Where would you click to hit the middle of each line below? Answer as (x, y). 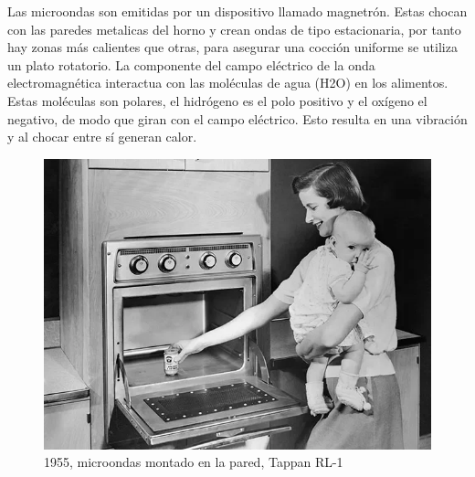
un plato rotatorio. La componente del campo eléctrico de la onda (191, 64)
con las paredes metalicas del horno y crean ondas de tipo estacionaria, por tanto (234, 29)
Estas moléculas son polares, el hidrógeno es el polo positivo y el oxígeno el (217, 100)
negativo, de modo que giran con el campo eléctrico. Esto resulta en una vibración (237, 118)
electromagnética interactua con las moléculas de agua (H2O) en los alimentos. (228, 83)
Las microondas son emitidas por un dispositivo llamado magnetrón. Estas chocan (237, 11)
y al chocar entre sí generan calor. (102, 137)
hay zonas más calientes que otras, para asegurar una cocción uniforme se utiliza (232, 47)
